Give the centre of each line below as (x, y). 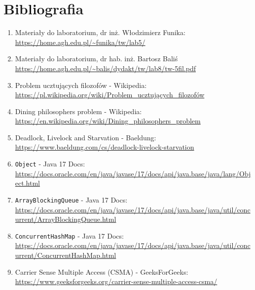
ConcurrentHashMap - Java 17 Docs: (69, 235)
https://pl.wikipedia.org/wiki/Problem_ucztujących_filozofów (110, 95)
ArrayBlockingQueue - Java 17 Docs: (71, 199)
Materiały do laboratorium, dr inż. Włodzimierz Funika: (100, 32)
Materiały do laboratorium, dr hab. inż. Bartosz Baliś (96, 59)
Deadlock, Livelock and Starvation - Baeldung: (86, 137)
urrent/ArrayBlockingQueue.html (66, 219)
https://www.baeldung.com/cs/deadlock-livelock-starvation (105, 147)
